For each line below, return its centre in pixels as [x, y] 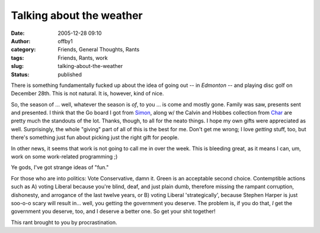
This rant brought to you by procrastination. [64, 222]
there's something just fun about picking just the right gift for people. [95, 137]
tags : [17, 58]
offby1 [65, 41]
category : [23, 50]
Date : [18, 33]
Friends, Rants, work [83, 58]
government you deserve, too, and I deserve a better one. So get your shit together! [113, 211]
